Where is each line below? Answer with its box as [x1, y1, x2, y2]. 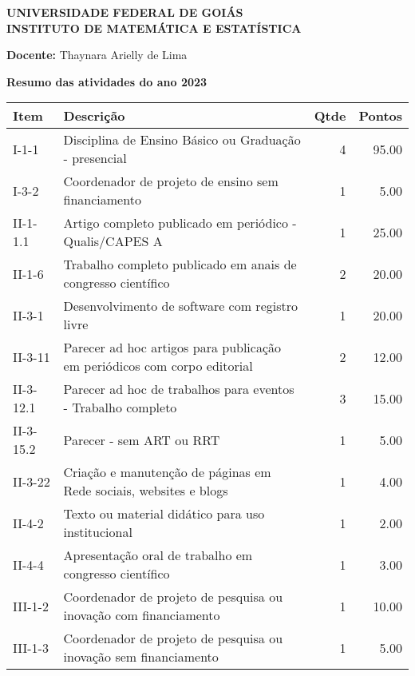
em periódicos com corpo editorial [63, 356, 253, 376]
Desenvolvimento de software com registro [63, 296, 298, 316]
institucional [63, 523, 132, 542]
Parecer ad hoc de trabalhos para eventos [63, 380, 294, 399]
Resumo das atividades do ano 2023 [6, 73, 207, 89]
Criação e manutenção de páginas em [63, 463, 271, 482]
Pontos [358, 106, 402, 125]
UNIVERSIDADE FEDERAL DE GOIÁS [6, 4, 243, 20]
